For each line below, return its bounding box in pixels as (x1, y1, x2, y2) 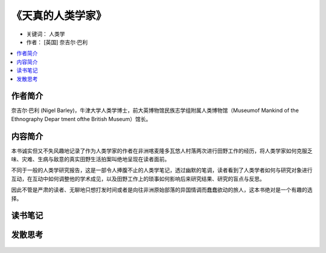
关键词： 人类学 (26, 30, 65, 38)
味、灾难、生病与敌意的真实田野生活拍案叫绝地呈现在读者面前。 (11, 156, 170, 163)
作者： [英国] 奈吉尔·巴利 (26, 38, 88, 45)
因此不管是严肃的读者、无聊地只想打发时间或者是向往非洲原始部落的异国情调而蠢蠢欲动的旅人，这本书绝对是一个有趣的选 (11, 186, 313, 194)
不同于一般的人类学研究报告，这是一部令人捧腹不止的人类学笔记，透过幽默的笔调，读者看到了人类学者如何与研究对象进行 (11, 166, 313, 174)
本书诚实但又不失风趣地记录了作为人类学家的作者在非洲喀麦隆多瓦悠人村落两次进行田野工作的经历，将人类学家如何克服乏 (11, 147, 313, 154)
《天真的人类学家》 (11, 9, 107, 22)
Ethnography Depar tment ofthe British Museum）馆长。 (11, 115, 152, 122)
